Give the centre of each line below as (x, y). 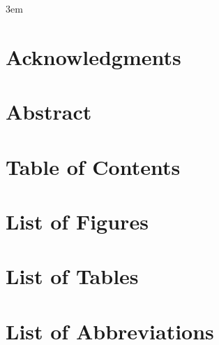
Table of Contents (93, 166)
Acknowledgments (93, 56)
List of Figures (77, 221)
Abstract (49, 112)
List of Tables (72, 276)
